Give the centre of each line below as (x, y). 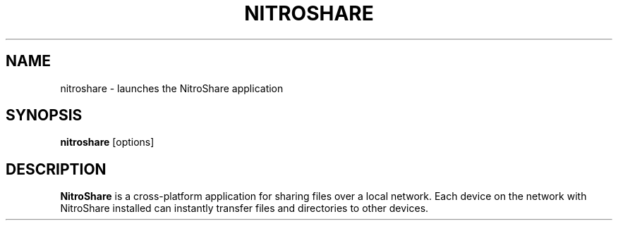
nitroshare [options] (107, 142)
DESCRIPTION (56, 169)
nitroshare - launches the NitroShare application (172, 88)
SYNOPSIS (44, 115)
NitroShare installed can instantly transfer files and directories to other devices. (244, 208)
